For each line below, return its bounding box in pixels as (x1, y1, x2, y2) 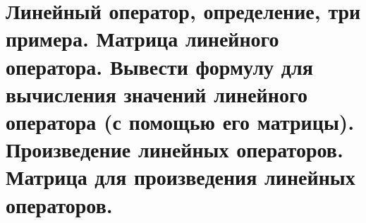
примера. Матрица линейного (6, 24, 279, 53)
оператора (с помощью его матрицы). (6, 107, 355, 135)
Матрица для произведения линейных (6, 162, 355, 191)
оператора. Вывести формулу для (6, 52, 313, 80)
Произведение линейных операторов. (6, 135, 343, 164)
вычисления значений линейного (6, 79, 307, 108)
